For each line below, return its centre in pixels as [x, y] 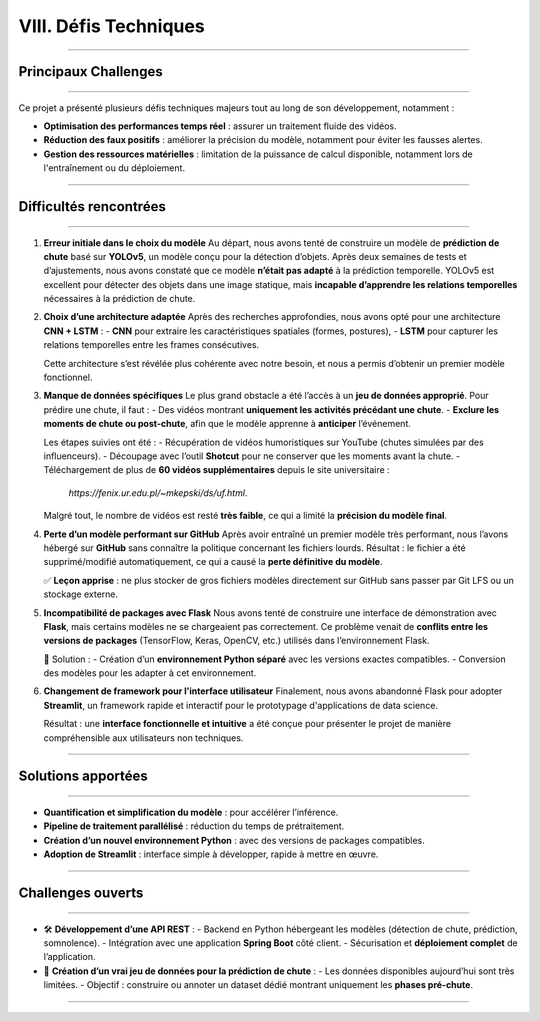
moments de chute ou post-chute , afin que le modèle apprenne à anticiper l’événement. [227, 424]
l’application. [69, 957]
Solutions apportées [83, 776]
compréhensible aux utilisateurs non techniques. [143, 737]
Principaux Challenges [91, 71]
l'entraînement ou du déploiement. [114, 168]
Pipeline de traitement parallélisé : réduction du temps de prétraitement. [194, 826]
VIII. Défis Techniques [111, 26]
